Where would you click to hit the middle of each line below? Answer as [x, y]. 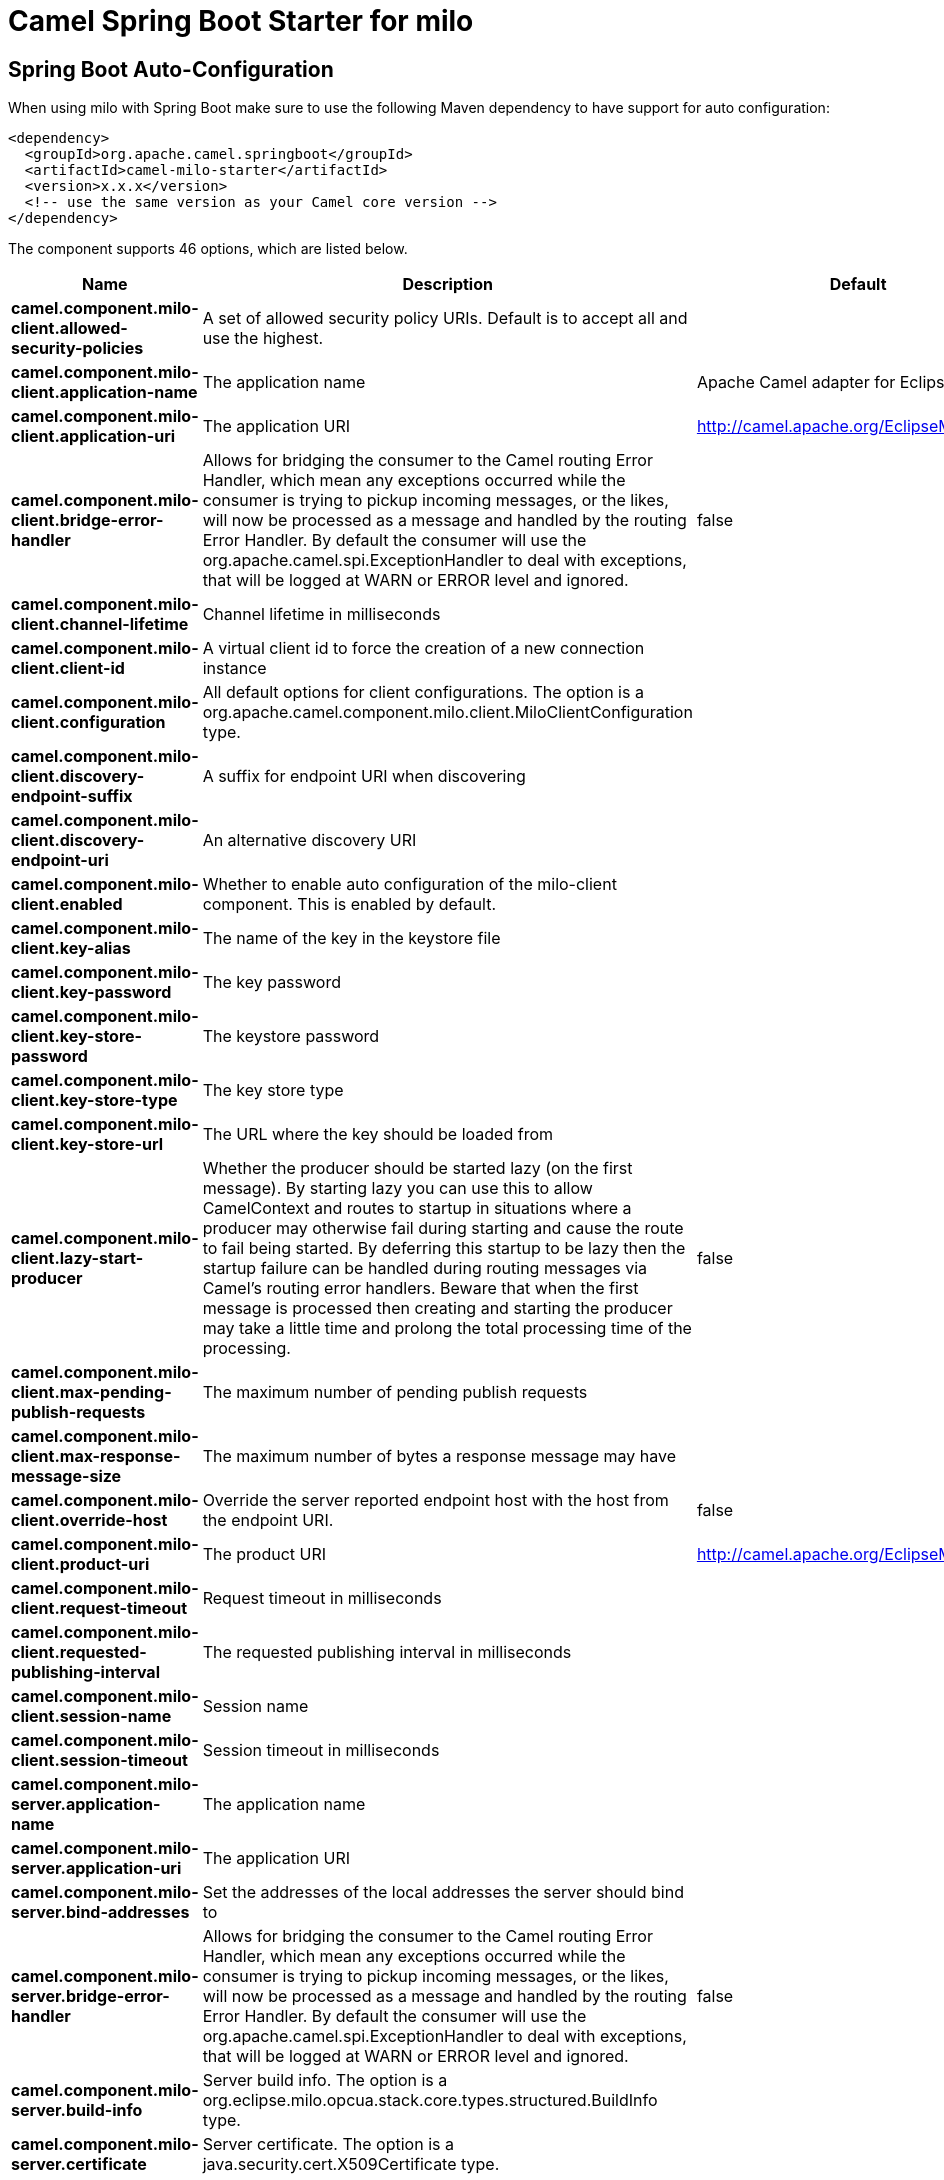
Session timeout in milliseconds [321, 1750]
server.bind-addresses [100, 1912]
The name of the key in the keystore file [351, 938]
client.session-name [91, 1716]
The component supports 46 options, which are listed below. [208, 249]
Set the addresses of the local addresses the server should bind [443, 1892]
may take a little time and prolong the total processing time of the [447, 1328]
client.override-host [89, 1520]
